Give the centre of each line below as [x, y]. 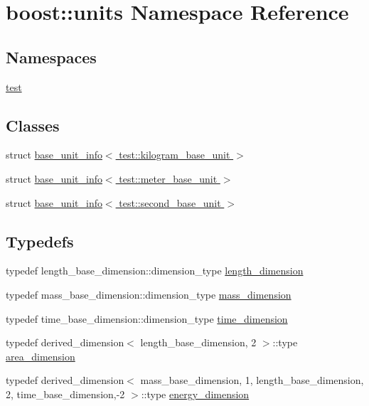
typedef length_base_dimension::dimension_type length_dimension [155, 271]
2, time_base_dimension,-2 [65, 394]
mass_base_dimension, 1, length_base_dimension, [252, 380]
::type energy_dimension [195, 394]
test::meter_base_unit [168, 178]
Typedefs [40, 241]
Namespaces [51, 57]
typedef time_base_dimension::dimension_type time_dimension [147, 318]
